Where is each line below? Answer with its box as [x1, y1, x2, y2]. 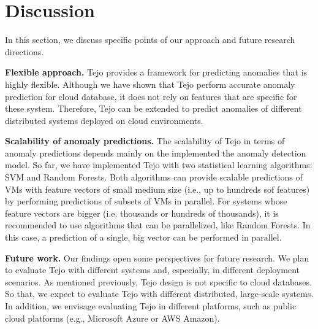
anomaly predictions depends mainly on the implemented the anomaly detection [5, 146, 306, 159]
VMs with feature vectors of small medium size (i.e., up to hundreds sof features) [5, 182, 310, 195]
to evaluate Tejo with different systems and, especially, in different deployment [5, 263, 300, 276]
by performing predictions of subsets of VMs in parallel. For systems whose [5, 195, 287, 207]
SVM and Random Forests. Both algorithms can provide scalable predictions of [5, 171, 303, 184]
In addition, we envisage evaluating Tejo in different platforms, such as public [5, 300, 297, 312]
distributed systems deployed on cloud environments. [5, 114, 203, 126]
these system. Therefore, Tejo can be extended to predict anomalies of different [5, 102, 302, 115]
